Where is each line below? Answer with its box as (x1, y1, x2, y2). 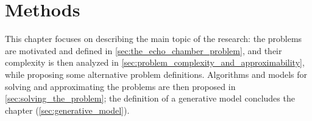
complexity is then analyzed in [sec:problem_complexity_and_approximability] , (5, 56, 305, 69)
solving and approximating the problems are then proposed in (5, 80, 236, 92)
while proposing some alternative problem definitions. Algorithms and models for (5, 67, 308, 80)
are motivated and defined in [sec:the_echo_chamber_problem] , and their (5, 44, 282, 57)
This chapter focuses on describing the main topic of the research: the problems (5, 32, 302, 45)
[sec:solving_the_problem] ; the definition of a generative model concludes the (5, 92, 295, 105)
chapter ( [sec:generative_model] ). (5, 103, 130, 116)
